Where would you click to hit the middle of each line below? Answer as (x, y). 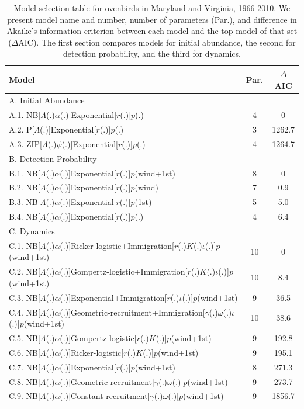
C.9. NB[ (25, 396)
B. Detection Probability (53, 158)
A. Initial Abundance (47, 100)
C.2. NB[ (25, 271)
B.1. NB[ (25, 173)
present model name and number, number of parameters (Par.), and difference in (152, 19)
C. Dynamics (32, 231)
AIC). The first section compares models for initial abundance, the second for (157, 42)
